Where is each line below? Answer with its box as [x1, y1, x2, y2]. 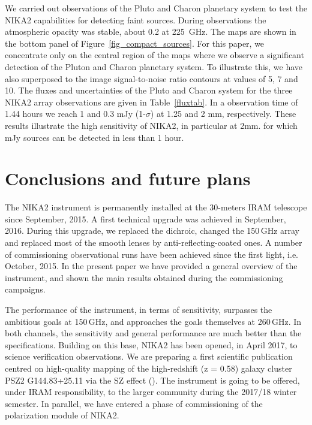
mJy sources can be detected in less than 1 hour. [5, 131, 184, 143]
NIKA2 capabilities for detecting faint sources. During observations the [5, 13, 266, 26]
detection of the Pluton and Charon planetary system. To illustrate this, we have [5, 60, 303, 73]
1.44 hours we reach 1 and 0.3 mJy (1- [5, 107, 146, 120]
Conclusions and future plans [5, 166, 251, 191]
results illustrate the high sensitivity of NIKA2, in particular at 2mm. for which [5, 119, 298, 131]
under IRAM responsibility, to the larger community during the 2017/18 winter [5, 385, 297, 398]
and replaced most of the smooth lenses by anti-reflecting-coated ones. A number [5, 236, 302, 249]
